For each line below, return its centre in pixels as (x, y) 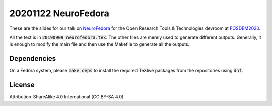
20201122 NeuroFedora (59, 13)
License (22, 85)
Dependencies (33, 59)
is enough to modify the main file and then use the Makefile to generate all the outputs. (99, 44)
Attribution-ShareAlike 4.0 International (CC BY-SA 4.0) (66, 97)
